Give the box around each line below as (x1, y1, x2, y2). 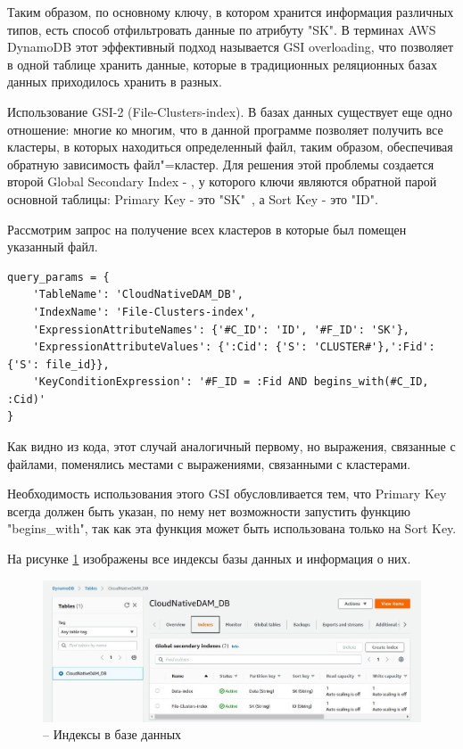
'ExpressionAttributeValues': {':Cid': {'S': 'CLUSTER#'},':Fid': (32, 341, 435, 354)
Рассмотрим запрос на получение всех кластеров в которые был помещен (7, 219, 407, 238)
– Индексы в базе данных (43, 725, 182, 744)
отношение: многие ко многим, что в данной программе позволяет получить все (7, 119, 443, 138)
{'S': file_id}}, (7, 358, 110, 371)
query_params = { (7, 270, 110, 284)
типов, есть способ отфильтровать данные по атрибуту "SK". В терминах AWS (7, 20, 436, 38)
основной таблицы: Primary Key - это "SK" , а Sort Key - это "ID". (7, 189, 378, 208)
